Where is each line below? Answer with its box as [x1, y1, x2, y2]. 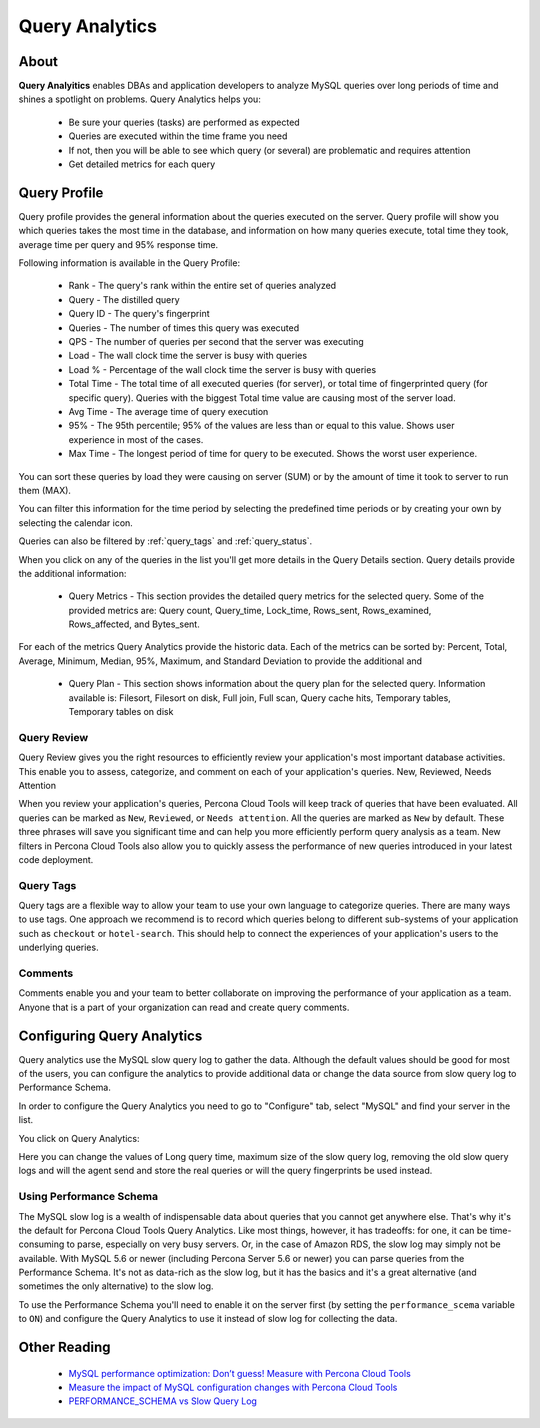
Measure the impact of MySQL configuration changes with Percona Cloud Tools [68, 1381, 398, 1394]
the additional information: [18, 567, 127, 579]
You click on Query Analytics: [18, 1132, 140, 1144]
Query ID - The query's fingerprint [68, 308, 210, 320]
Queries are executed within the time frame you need [68, 130, 288, 142]
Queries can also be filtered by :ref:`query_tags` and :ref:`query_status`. [18, 535, 313, 547]
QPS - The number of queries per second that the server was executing [68, 336, 364, 348]
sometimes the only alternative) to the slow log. [18, 1280, 214, 1292]
